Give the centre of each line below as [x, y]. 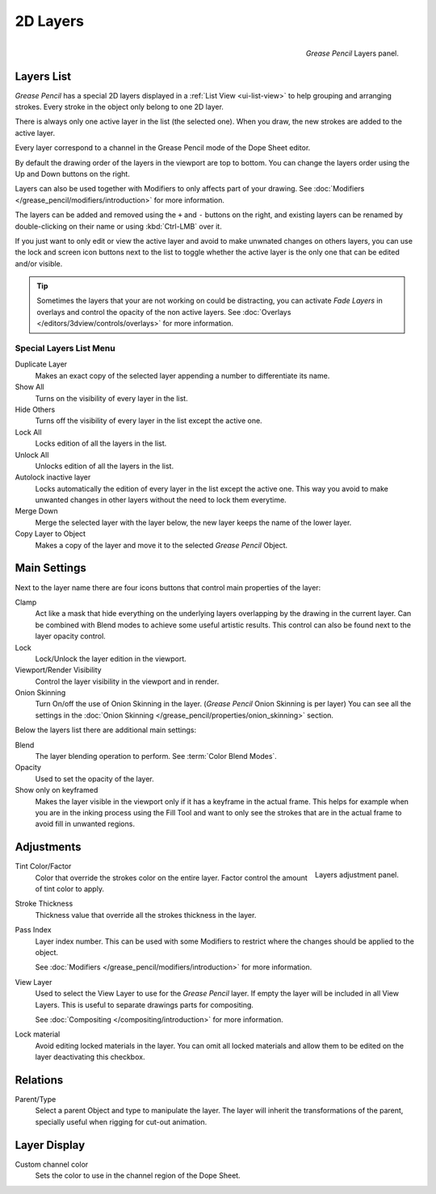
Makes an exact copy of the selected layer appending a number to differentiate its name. [182, 375]
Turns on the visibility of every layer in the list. [112, 398]
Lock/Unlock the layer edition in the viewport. [111, 659]
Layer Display [50, 1145]
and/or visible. [39, 263]
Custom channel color [52, 1164]
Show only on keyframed [57, 790]
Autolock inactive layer [53, 477]
